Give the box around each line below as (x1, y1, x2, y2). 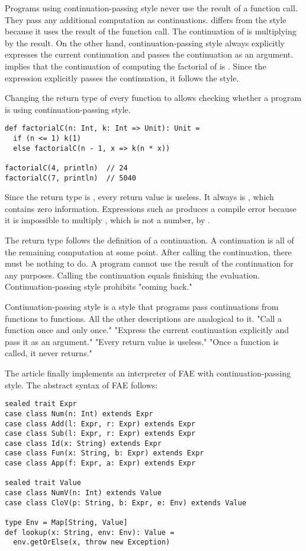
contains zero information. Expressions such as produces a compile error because (5, 202, 297, 214)
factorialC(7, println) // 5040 (5, 173, 136, 182)
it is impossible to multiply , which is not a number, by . (5, 214, 210, 226)
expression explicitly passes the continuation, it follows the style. (5, 71, 239, 84)
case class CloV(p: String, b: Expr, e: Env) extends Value (5, 498, 247, 507)
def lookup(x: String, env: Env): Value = (5, 528, 175, 537)
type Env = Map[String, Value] (5, 518, 128, 527)
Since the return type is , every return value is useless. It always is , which (5, 191, 274, 203)
